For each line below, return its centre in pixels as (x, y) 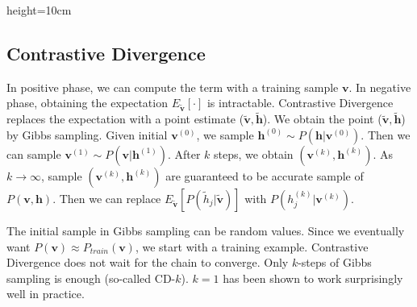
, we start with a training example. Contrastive (252, 246)
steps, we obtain (254, 153)
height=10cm (39, 10)
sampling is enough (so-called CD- (91, 278)
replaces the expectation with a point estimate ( (125, 119)
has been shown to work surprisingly (313, 278)
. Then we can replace (107, 198)
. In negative (380, 87)
